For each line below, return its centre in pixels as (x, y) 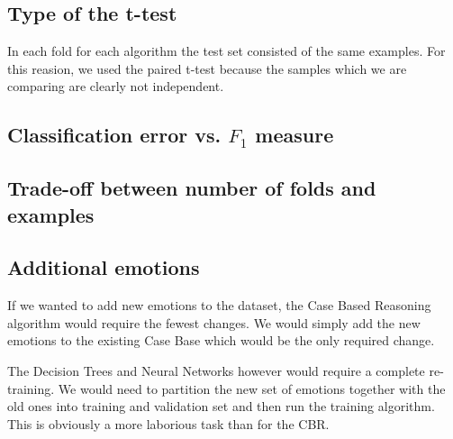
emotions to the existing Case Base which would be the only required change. (221, 340)
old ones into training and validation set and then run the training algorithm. (221, 406)
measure (294, 135)
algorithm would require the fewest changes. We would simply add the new (214, 322)
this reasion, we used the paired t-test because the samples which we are (207, 68)
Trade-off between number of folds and (192, 188)
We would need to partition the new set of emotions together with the (252, 388)
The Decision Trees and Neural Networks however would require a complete (216, 370)
